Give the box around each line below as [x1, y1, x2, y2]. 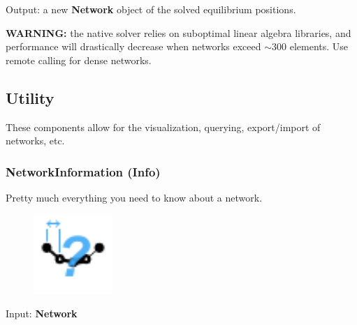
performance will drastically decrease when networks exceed [6, 39, 261, 54]
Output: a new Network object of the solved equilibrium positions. [6, 2, 296, 16]
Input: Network [6, 305, 78, 320]
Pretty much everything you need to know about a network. [6, 190, 263, 204]
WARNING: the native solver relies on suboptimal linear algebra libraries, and [6, 25, 351, 40]
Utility [6, 86, 54, 108]
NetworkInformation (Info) [6, 162, 161, 180]
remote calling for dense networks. [6, 52, 152, 67]
